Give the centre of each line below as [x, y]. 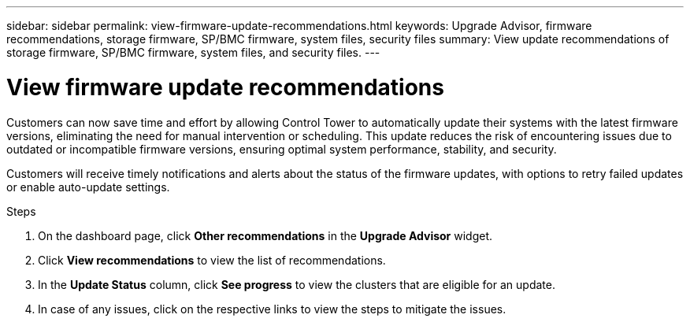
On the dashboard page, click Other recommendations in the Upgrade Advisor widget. [265, 235]
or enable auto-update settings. [88, 187]
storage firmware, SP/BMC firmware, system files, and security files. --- [193, 52]
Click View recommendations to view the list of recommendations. [212, 260]
